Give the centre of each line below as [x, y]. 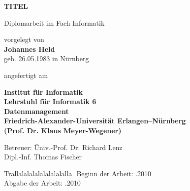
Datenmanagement [36, 111]
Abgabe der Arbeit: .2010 [42, 183]
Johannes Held [30, 49]
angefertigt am [26, 75]
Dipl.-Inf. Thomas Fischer [43, 157]
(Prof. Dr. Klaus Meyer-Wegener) [63, 130]
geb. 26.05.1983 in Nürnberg [47, 58]
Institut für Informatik [43, 92]
